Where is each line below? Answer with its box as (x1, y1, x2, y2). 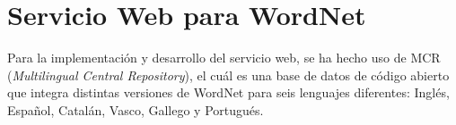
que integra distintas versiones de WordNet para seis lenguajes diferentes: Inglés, (7, 83, 450, 102)
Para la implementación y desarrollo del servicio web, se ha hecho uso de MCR (7, 48, 441, 67)
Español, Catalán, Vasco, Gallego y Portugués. (7, 100, 264, 119)
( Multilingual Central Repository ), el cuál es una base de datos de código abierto (7, 65, 450, 84)
